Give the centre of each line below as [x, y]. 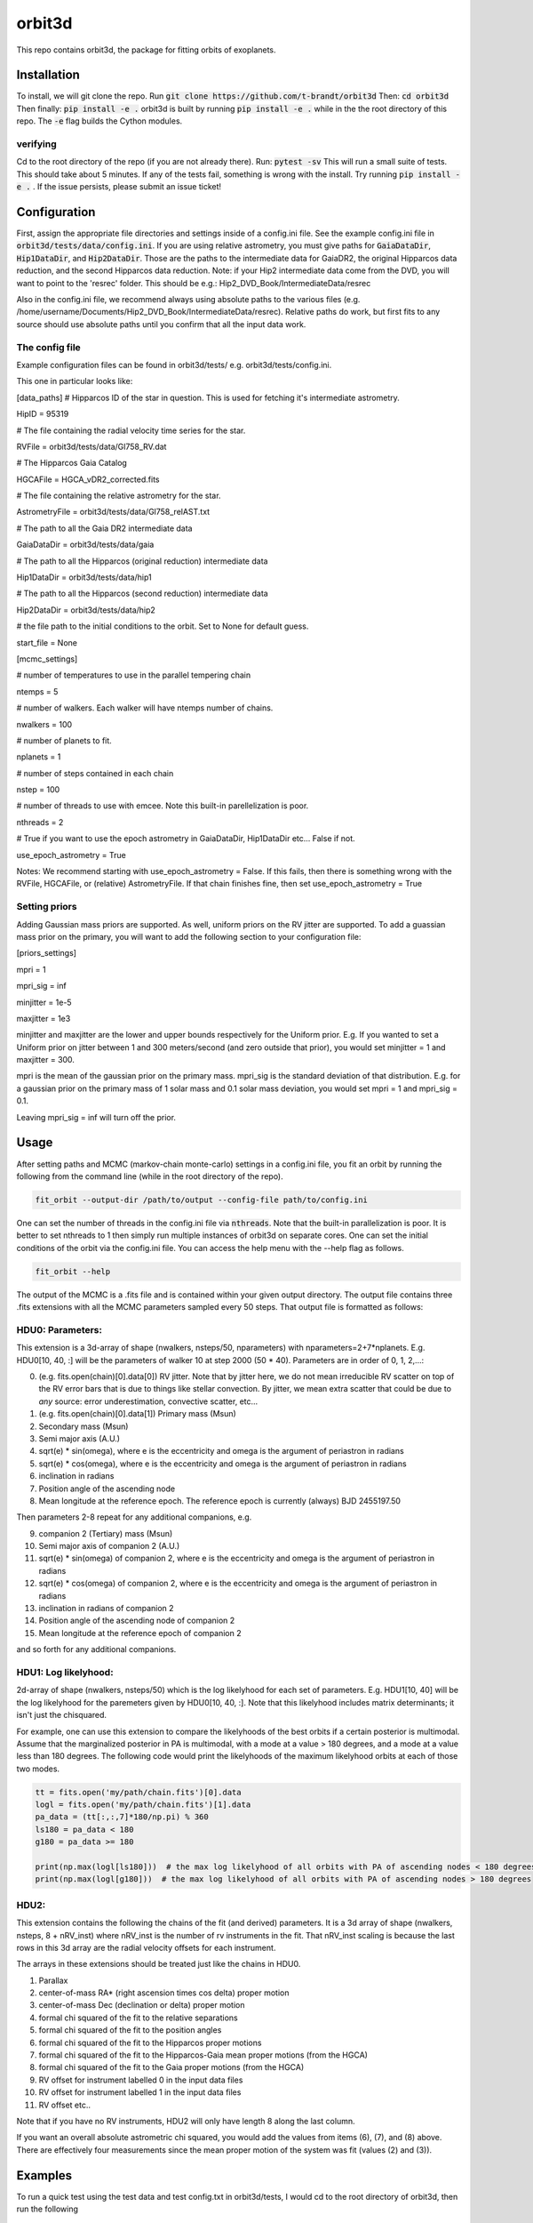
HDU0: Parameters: [59, 1329]
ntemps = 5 [37, 691]
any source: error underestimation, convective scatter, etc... [148, 1401]
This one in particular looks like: [75, 381]
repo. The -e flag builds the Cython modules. [99, 121]
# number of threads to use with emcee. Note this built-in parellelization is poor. [163, 806]
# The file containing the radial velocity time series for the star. [131, 430]
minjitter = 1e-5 [44, 1002]
